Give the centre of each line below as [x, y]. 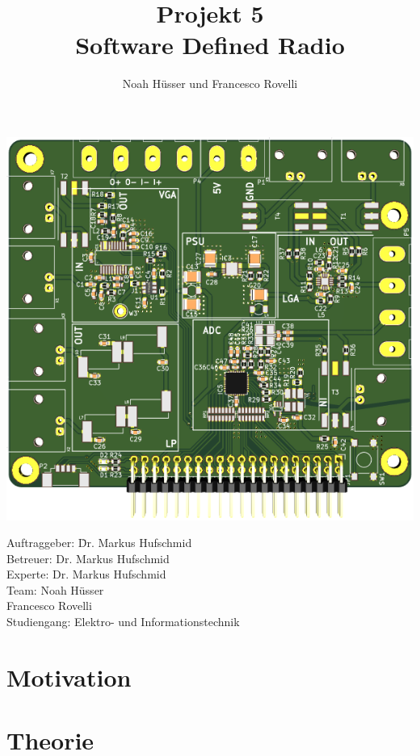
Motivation [69, 677]
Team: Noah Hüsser [55, 589]
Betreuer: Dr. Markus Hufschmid [88, 558]
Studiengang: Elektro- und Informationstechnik [123, 622]
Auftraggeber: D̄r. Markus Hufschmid [99, 543]
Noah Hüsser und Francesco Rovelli [210, 84]
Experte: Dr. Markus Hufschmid [86, 574]
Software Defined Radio [210, 45]
